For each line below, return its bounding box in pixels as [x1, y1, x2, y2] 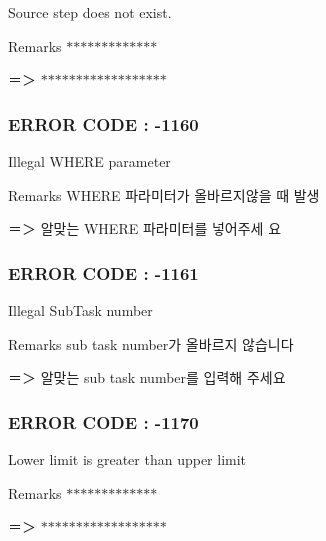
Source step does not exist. [8, 2, 172, 22]
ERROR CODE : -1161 [8, 260, 199, 285]
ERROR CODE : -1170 [8, 409, 199, 434]
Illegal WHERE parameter [8, 151, 171, 171]
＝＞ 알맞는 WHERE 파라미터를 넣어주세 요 [8, 218, 282, 239]
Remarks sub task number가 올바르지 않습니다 [8, 333, 294, 354]
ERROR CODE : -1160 [8, 111, 199, 136]
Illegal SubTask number [8, 300, 153, 320]
